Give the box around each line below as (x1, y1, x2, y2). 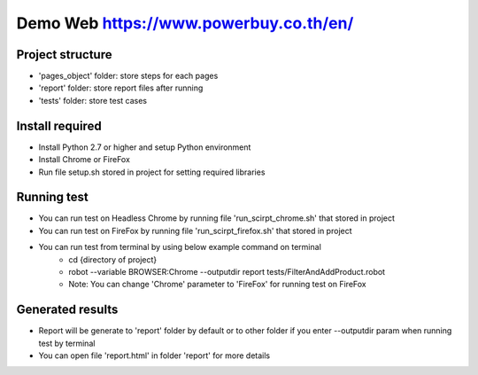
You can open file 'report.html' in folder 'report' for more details (38, 350, 271, 361)
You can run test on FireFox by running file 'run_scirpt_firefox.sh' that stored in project (38, 225, 353, 236)
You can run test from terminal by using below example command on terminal (38, 242, 322, 253)
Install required (16, 118, 102, 133)
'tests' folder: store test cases (38, 95, 148, 105)
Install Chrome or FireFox (38, 154, 130, 165)
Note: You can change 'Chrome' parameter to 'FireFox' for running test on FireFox (68, 279, 366, 290)
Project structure (16, 47, 112, 62)
